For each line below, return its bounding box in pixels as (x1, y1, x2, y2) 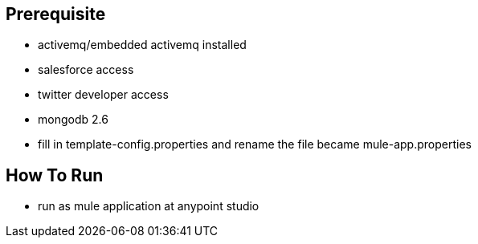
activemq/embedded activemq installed (38, 38, 247, 52)
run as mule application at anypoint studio (38, 199, 259, 213)
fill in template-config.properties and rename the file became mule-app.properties (38, 137, 472, 152)
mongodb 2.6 (38, 112, 108, 127)
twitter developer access (38, 87, 169, 102)
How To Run (6, 165, 104, 185)
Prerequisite (6, 4, 106, 24)
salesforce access (38, 63, 134, 77)
